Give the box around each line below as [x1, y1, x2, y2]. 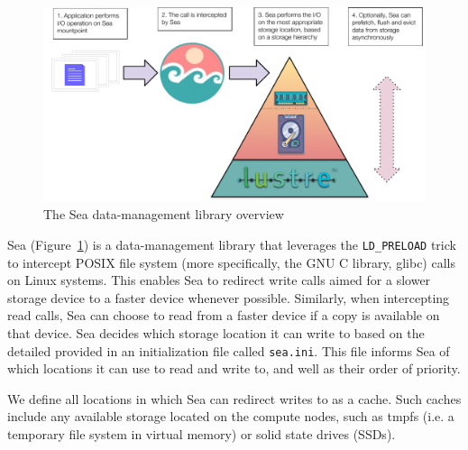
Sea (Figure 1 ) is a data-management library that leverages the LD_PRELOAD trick [7, 234, 456, 253]
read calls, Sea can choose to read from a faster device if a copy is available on [7, 306, 440, 325]
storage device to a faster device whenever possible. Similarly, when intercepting [7, 288, 450, 307]
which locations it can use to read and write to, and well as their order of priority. [7, 359, 461, 378]
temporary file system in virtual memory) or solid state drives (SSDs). [7, 424, 396, 443]
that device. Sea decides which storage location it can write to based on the [7, 323, 425, 342]
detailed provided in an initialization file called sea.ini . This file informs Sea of [7, 341, 450, 360]
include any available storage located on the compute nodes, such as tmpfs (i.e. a [7, 407, 454, 426]
